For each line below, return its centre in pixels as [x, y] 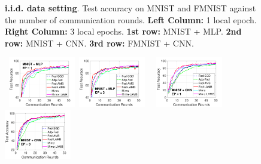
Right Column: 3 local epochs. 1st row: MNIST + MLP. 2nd [123, 31]
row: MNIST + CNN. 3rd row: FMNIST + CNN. [99, 43]
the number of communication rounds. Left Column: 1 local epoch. [131, 19]
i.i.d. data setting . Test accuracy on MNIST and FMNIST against [130, 8]
